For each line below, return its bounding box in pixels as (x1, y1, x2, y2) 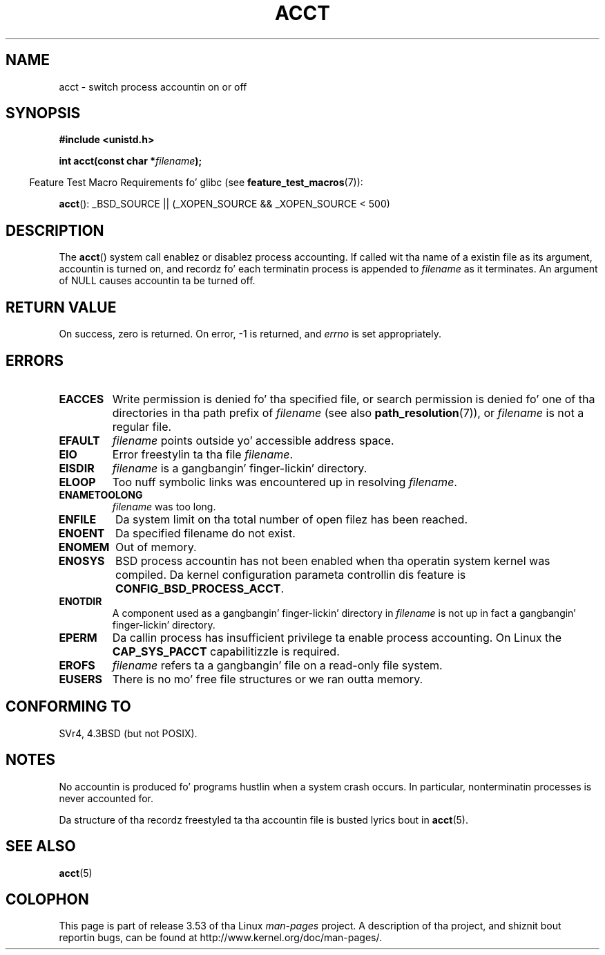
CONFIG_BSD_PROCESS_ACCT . (115, 581, 285, 595)
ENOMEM (58, 539, 110, 554)
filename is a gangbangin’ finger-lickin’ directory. (112, 461, 367, 475)
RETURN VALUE (6, 298, 117, 316)
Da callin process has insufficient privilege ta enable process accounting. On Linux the (112, 630, 562, 645)
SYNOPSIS (6, 104, 81, 122)
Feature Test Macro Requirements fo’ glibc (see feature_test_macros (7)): (29, 176, 363, 189)
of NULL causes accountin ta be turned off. (59, 275, 256, 287)
